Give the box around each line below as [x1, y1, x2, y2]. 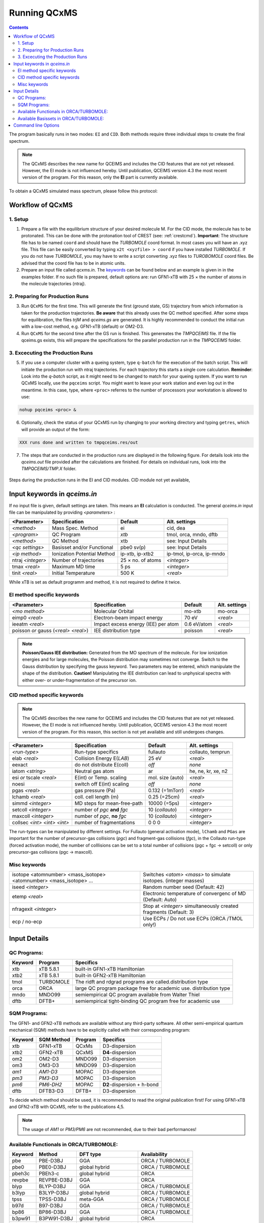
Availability [141, 1151, 168, 1157]
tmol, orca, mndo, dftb [166, 531, 218, 538]
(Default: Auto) [143, 896, 177, 903]
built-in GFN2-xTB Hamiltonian [75, 972, 146, 979]
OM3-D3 [39, 1062, 59, 1068]
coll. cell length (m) [74, 793, 119, 800]
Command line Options [13, 122, 60, 128]
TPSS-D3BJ [39, 1196, 66, 1202]
